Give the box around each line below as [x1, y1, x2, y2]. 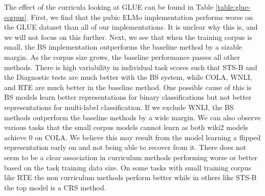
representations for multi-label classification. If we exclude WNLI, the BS [4, 101, 234, 112]
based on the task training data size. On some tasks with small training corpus [4, 162, 251, 172]
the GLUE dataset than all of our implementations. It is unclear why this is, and [4, 21, 258, 32]
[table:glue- [215, 2, 251, 12]
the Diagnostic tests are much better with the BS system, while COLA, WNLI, [4, 72, 252, 82]
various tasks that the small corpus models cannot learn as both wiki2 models [4, 122, 248, 133]
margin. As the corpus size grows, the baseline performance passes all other [4, 51, 240, 62]
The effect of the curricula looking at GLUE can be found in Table [4, 2, 213, 12]
